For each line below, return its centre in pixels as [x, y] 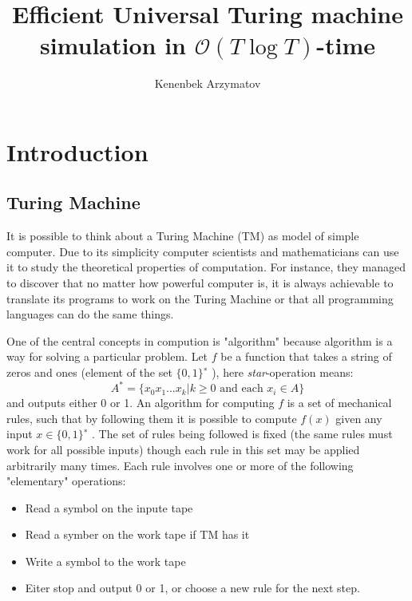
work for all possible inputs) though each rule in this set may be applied [183, 449]
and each [242, 389]
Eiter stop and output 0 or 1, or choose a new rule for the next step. [192, 588]
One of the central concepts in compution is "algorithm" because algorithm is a [200, 340]
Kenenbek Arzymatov [208, 83]
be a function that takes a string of [306, 356]
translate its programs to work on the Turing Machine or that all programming [200, 298]
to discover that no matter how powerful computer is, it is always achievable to [200, 283]
